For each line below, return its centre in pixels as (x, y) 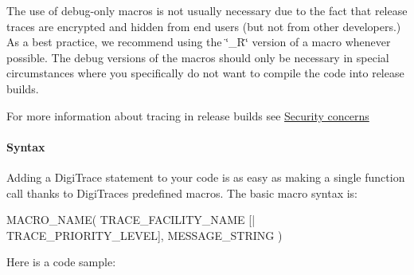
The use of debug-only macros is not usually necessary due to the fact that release (207, 10)
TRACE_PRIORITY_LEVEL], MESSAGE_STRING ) (145, 235)
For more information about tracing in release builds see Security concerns (188, 115)
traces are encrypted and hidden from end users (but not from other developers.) (204, 26)
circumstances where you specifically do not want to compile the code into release (205, 73)
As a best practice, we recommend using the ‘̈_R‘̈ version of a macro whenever (199, 42)
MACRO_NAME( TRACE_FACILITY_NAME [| (131, 220)
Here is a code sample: (61, 262)
